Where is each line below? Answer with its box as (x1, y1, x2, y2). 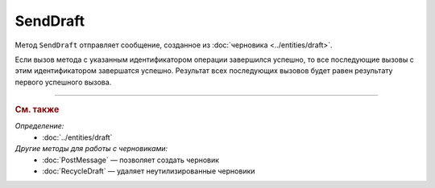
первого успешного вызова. (14, 77, 112, 87)
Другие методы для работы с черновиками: (14, 144, 168, 153)
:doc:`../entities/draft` (42, 133, 113, 142)
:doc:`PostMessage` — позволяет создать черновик (42, 155, 220, 165)
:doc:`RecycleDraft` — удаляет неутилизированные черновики (42, 166, 255, 176)
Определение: (14, 121, 64, 131)
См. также (14, 104, 60, 116)
